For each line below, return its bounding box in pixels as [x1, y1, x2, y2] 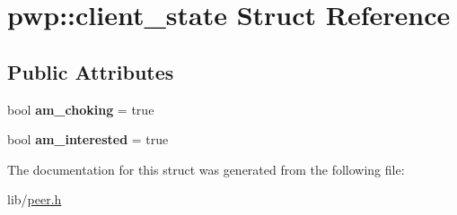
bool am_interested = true [7, 130, 169, 149]
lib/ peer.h [7, 190, 62, 209]
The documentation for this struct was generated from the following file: [7, 159, 405, 178]
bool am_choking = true [7, 99, 154, 118]
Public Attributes [7, 57, 174, 85]
